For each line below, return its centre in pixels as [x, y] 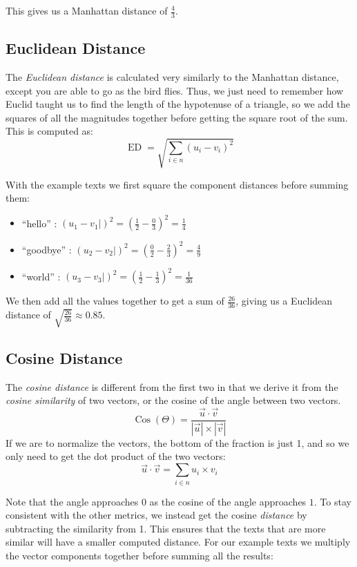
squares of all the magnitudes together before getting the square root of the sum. [177, 117]
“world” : [41, 276]
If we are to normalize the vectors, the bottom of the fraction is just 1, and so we [177, 442]
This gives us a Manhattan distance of [87, 10]
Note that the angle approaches [72, 501]
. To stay [332, 501]
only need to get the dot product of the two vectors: [116, 456]
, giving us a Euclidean [284, 301]
